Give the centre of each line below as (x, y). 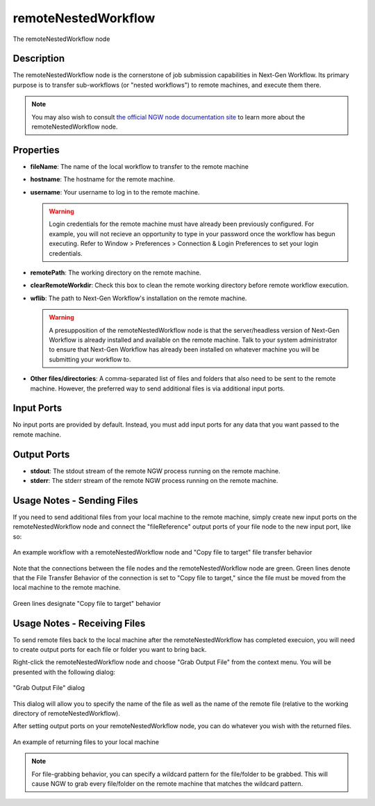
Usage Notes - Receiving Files (79, 623)
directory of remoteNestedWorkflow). (67, 714)
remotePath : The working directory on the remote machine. (116, 273)
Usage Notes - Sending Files (76, 500)
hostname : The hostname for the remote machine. (102, 179)
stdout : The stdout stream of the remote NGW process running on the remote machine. (155, 471)
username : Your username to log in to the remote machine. (115, 192)
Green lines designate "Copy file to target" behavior (87, 603)
